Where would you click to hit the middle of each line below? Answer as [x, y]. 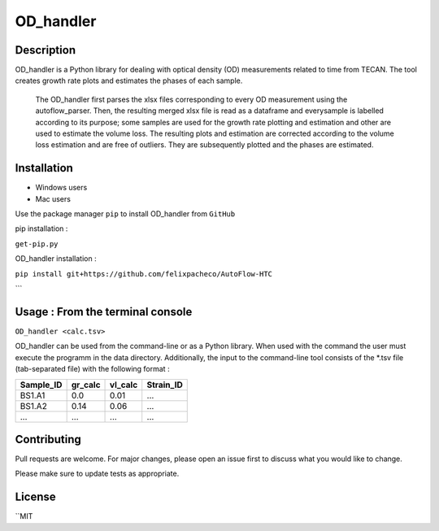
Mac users [53, 198]
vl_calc [124, 385]
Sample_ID [41, 385]
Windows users [61, 188]
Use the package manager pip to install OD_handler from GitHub [125, 214]
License [35, 497]
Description [46, 50]
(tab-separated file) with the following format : [92, 369]
